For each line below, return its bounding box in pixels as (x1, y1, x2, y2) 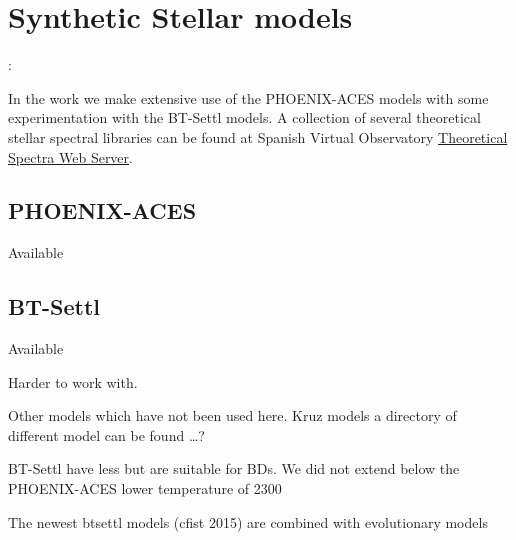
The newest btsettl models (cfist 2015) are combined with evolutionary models (8, 511, 488, 532)
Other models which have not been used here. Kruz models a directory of (8, 405, 457, 426)
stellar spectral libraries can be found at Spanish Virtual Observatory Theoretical (8, 126, 508, 147)
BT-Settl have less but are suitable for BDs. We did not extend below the (8, 458, 460, 479)
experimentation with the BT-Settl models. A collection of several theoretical (8, 107, 481, 128)
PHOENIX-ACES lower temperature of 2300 (8, 478, 282, 499)
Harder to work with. (8, 371, 138, 392)
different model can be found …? (8, 424, 205, 445)
